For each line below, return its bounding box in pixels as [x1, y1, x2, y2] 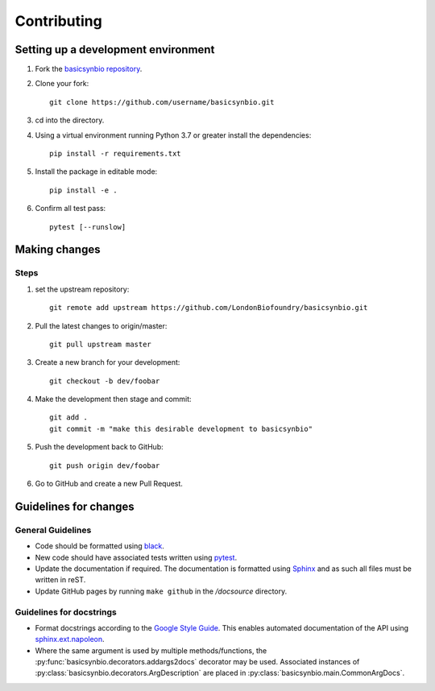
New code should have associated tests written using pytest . [35, 552, 238, 562]
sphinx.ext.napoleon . [35, 635, 105, 644]
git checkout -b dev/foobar [49, 376, 160, 386]
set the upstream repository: [35, 284, 130, 294]
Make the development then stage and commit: [35, 395, 193, 404]
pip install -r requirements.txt [49, 149, 181, 159]
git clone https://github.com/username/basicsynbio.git [49, 97, 275, 106]
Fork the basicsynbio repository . [35, 64, 143, 74]
